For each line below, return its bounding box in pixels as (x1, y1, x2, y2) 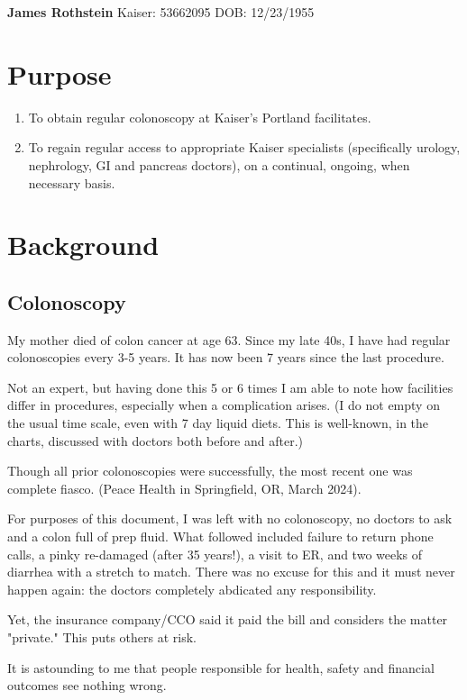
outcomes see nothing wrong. (7, 676, 167, 695)
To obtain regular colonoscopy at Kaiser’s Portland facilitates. (28, 107, 371, 126)
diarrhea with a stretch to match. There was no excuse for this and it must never (7, 562, 455, 581)
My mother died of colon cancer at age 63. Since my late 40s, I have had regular (7, 330, 451, 349)
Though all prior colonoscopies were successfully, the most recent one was (7, 461, 413, 480)
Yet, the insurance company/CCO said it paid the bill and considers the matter (7, 610, 448, 629)
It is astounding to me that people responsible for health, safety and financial (7, 658, 435, 677)
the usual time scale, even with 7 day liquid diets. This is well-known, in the (7, 414, 429, 432)
